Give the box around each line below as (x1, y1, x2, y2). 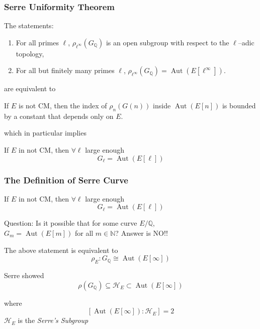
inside (153, 100, 171, 110)
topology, (16, 48, 44, 58)
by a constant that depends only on (4, 110, 114, 121)
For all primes (16, 37, 59, 47)
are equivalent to (4, 83, 56, 94)
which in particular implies (4, 127, 86, 138)
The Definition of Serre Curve (4, 173, 128, 186)
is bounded (222, 100, 256, 110)
